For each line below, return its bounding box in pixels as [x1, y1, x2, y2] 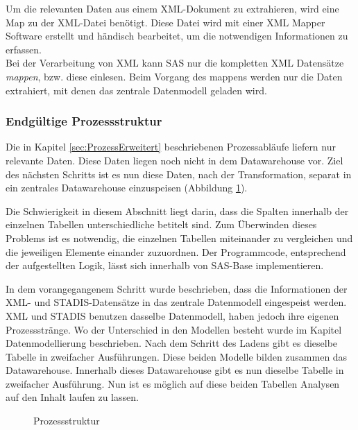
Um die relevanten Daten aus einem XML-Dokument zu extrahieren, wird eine [6, 1, 339, 15]
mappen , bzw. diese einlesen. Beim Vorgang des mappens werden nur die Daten [6, 69, 343, 83]
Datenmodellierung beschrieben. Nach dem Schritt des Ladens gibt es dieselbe [6, 336, 338, 350]
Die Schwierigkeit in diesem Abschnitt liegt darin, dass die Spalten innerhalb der [6, 203, 349, 218]
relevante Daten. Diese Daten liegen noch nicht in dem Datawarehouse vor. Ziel [6, 153, 343, 167]
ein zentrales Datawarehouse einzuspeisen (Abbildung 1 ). [6, 180, 248, 195]
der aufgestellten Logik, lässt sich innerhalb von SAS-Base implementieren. [6, 258, 324, 273]
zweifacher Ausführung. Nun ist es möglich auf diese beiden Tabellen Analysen [6, 376, 340, 390]
